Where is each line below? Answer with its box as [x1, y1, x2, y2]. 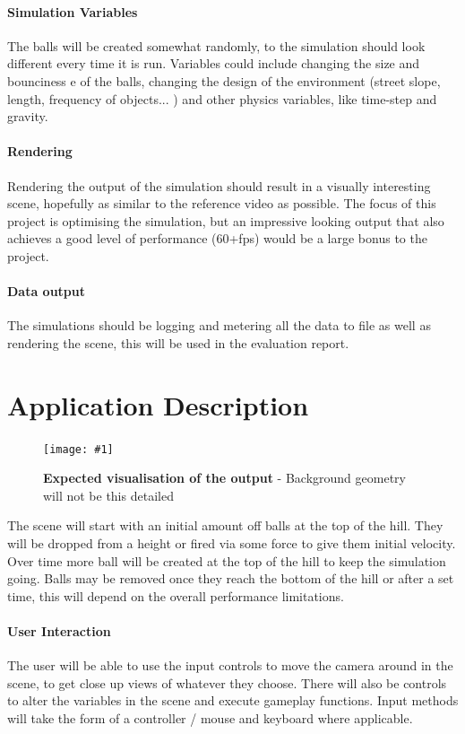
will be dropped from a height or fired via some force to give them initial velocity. [7, 534, 456, 553]
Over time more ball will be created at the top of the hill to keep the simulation [7, 551, 446, 570]
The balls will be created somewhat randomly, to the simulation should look [7, 36, 426, 55]
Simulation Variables [7, 2, 138, 21]
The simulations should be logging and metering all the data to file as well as [7, 316, 431, 335]
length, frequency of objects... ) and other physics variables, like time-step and [7, 89, 437, 108]
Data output [7, 282, 86, 301]
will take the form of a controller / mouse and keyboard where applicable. [7, 709, 413, 728]
